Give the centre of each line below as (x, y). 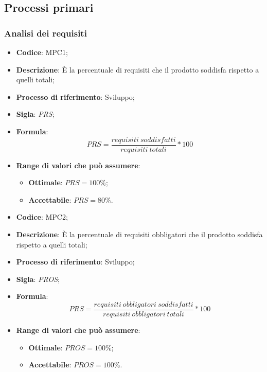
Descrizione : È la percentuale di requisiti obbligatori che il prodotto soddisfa (139, 234)
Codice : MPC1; (42, 52)
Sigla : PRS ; (35, 114)
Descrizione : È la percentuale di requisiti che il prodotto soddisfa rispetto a (138, 69)
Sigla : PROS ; (38, 279)
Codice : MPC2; (42, 217)
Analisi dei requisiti (46, 33)
